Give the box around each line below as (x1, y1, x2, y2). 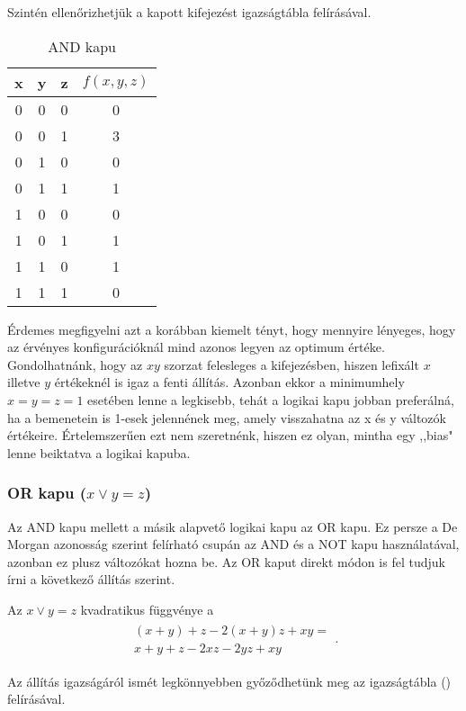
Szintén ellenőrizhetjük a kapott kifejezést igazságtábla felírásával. (7, 3, 372, 21)
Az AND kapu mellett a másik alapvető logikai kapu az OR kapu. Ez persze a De (7, 517, 458, 535)
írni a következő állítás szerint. (7, 570, 175, 589)
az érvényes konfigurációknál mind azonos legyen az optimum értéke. (7, 337, 385, 356)
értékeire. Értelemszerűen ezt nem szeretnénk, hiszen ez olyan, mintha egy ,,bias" (7, 426, 453, 445)
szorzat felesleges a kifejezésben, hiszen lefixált (164, 355, 419, 373)
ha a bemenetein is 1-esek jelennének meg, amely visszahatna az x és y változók (7, 408, 446, 427)
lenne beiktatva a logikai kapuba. (7, 443, 191, 462)
